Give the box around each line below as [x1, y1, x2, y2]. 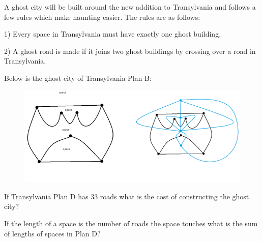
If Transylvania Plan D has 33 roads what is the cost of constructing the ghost [4, 191, 249, 201]
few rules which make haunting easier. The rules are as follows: [4, 11, 200, 22]
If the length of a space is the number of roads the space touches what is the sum [4, 218, 258, 229]
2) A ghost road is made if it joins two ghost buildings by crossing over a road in [4, 45, 256, 56]
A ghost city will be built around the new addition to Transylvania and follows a [4, 2, 256, 12]
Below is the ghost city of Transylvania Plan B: [4, 72, 152, 83]
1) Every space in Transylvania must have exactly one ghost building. [4, 28, 221, 39]
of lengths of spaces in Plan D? [4, 228, 101, 238]
